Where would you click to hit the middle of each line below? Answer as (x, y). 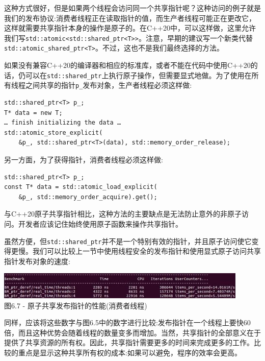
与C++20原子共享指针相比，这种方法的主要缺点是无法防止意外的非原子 (123, 214)
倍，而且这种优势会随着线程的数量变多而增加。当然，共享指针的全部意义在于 (132, 332)
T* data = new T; (33, 113)
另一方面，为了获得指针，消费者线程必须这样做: (84, 159)
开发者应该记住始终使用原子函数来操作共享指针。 (100, 223)
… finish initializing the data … (63, 123)
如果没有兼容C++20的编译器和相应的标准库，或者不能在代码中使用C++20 (127, 65)
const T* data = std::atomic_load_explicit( (81, 187)
